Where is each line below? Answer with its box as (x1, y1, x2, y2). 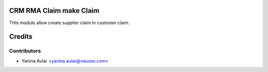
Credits (9, 33, 33, 41)
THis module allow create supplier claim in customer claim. (9, 20, 130, 26)
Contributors (9, 47, 41, 54)
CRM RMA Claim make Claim (9, 6, 99, 15)
